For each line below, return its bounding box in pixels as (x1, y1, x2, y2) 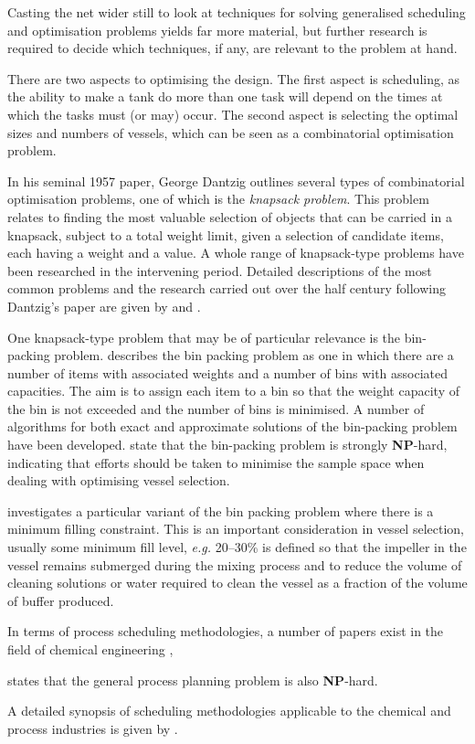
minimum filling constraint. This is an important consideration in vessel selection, (7, 519, 464, 538)
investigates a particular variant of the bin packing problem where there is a (7, 501, 434, 520)
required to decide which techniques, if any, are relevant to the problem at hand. (7, 38, 458, 58)
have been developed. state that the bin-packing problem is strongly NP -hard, (7, 435, 448, 454)
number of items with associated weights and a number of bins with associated (7, 363, 449, 382)
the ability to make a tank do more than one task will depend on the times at (7, 87, 443, 106)
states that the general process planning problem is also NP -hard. (7, 670, 378, 689)
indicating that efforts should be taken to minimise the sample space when (7, 452, 425, 472)
